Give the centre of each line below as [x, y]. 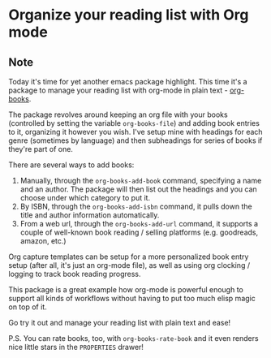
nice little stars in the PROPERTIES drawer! [76, 347]
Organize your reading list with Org [129, 15]
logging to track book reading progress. [75, 274]
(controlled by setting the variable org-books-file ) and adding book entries [134, 123]
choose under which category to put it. [85, 198]
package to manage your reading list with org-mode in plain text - [118, 90]
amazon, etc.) [43, 241]
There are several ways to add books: [71, 165]
